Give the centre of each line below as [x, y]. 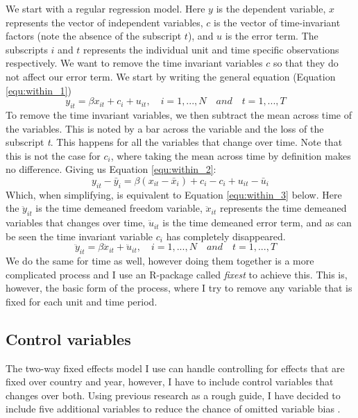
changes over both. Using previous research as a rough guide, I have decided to [173, 395]
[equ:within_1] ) [39, 90]
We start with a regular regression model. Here [105, 8]
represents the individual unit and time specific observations [211, 49]
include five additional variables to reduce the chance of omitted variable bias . [173, 409]
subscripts [27, 49]
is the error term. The [272, 36]
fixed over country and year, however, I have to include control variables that [170, 382]
